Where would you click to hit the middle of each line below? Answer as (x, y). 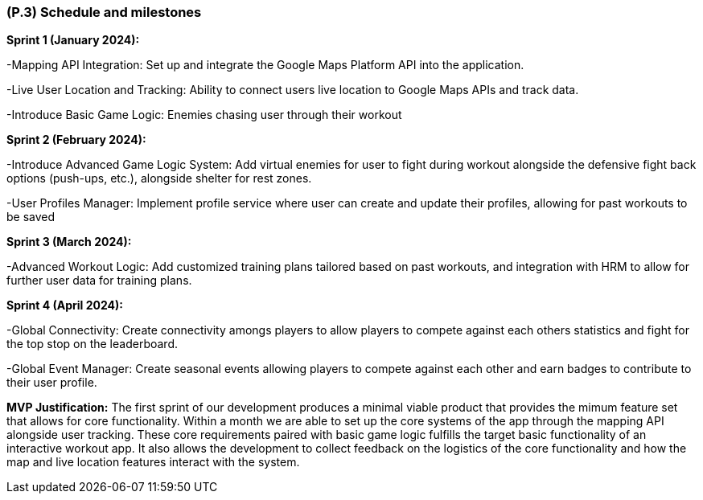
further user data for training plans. (99, 281)
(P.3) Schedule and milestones (104, 12)
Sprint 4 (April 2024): (65, 305)
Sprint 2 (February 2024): (76, 140)
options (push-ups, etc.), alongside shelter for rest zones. (159, 178)
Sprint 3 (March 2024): (69, 242)
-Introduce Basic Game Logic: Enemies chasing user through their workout (204, 115)
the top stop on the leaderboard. (92, 344)
